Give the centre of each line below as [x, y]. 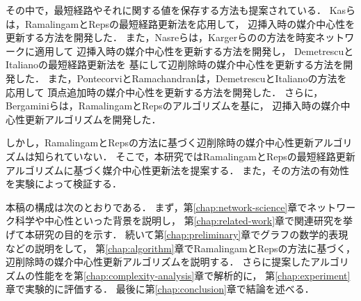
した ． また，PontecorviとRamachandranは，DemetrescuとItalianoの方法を [181, 78]
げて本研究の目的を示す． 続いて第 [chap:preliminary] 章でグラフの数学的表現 [177, 234]
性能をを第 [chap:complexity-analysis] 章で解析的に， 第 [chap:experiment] [192, 275]
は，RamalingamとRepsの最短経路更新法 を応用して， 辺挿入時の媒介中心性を [180, 23]
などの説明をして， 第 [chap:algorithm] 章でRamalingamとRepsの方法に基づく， [181, 248]
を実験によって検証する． [64, 184]
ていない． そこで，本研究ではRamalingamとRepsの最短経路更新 [209, 156]
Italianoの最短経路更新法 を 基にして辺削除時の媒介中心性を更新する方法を [175, 64]
